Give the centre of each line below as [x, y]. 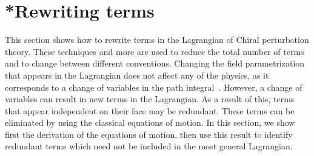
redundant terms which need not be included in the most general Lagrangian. [149, 146]
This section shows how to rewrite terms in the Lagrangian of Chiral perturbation [157, 40]
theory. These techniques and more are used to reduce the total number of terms [155, 51]
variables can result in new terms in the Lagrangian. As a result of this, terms [150, 99]
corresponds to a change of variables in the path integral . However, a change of [154, 87]
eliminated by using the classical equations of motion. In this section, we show [150, 122]
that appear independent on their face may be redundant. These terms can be [150, 110]
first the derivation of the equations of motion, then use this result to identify [149, 134]
